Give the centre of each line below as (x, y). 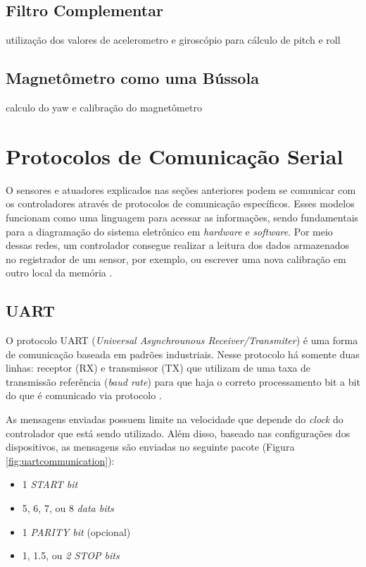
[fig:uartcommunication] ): (60, 460)
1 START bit (50, 484)
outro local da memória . (59, 273)
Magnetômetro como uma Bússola (132, 78)
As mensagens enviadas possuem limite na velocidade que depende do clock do (175, 419)
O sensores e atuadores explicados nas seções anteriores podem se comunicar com (181, 189)
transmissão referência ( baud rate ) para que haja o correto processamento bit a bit (183, 381)
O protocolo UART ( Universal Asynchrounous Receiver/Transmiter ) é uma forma (182, 340)
